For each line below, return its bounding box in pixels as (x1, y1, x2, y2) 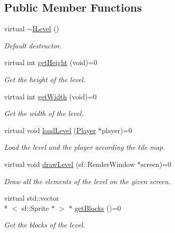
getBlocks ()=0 (74, 202, 121, 213)
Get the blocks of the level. (4, 219, 85, 230)
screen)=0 (140, 158, 171, 169)
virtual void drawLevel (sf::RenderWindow (4, 158, 135, 169)
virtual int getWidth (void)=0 (4, 91, 97, 101)
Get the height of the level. (4, 74, 85, 84)
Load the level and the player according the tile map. (4, 142, 165, 152)
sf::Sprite (21, 202, 49, 213)
